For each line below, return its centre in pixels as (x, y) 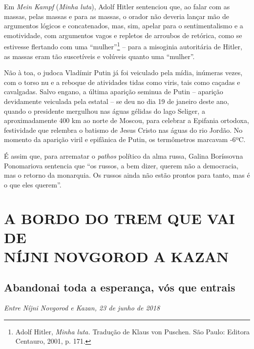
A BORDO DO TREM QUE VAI (119, 218)
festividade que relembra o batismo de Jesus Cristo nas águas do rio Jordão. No (123, 130)
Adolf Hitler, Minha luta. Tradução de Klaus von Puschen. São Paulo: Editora (133, 331)
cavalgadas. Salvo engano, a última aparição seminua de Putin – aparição (114, 92)
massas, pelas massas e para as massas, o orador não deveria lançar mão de (117, 16)
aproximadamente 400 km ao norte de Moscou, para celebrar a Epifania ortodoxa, (127, 120)
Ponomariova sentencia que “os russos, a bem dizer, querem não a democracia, (121, 165)
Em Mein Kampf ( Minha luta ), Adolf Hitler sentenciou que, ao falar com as (117, 6)
